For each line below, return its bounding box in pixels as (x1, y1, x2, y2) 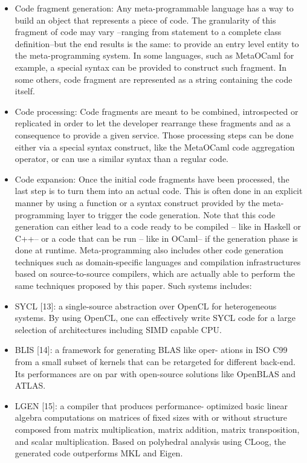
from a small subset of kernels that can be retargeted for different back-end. (15, 355, 296, 368)
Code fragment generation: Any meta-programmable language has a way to (15, 2, 294, 14)
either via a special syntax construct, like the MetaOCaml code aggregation (15, 140, 295, 153)
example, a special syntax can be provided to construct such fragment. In (15, 60, 286, 73)
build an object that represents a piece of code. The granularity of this (15, 13, 276, 26)
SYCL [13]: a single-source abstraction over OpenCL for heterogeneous (15, 299, 277, 312)
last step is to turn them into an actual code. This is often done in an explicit (15, 184, 303, 197)
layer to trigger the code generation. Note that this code (67, 208, 276, 221)
